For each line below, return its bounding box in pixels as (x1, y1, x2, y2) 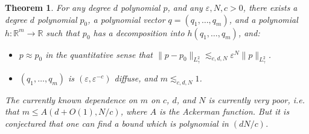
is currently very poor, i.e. (208, 93, 305, 106)
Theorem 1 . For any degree (5, 1, 110, 13)
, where (120, 105, 147, 118)
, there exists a (243, 1, 298, 13)
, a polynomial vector (88, 13, 165, 25)
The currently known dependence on (5, 93, 138, 106)
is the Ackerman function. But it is (159, 105, 290, 118)
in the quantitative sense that (45, 48, 153, 60)
